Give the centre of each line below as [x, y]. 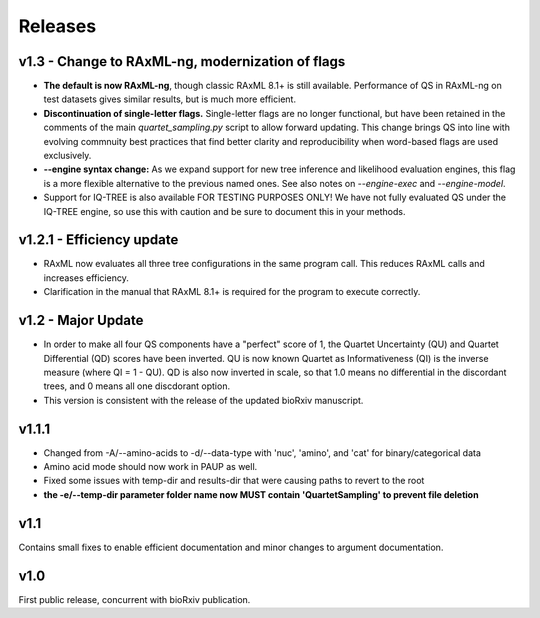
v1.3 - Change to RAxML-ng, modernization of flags [182, 61]
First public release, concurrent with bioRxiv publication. [134, 599]
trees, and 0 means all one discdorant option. [136, 386]
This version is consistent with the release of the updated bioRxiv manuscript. [203, 400]
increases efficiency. [86, 277]
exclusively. [67, 156]
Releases [57, 26]
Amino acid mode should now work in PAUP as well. [150, 467]
